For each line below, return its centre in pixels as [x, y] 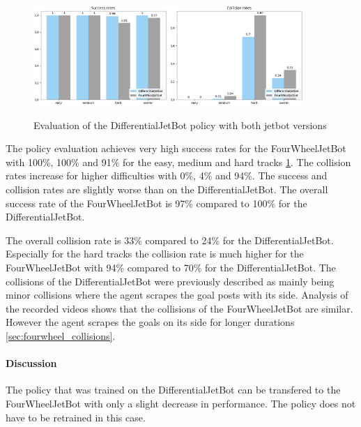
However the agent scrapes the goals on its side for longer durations [150, 322]
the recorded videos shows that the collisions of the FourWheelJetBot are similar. [179, 308]
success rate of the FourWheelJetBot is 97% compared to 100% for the [156, 203]
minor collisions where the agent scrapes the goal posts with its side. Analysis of [177, 295]
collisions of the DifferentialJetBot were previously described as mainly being [170, 281]
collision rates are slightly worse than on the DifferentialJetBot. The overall [167, 189]
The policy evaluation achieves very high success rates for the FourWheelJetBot [176, 148]
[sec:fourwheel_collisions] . [61, 336]
